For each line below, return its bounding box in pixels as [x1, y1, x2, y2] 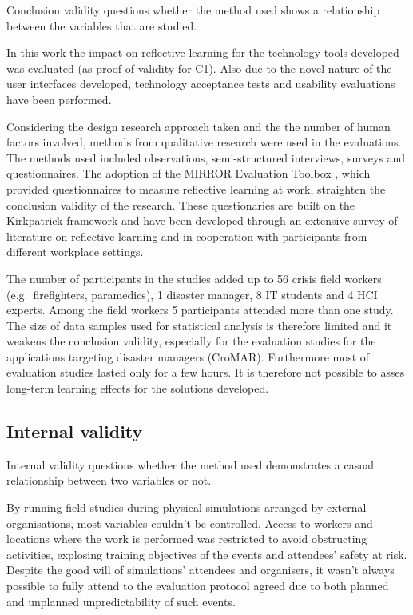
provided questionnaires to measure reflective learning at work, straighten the [6, 180, 386, 197]
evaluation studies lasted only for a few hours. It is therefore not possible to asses [6, 364, 405, 381]
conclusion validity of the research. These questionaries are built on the [6, 196, 355, 213]
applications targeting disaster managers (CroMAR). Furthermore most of [6, 348, 370, 365]
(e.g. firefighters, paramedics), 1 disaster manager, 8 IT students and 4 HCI [6, 286, 378, 302]
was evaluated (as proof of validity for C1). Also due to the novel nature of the [6, 59, 392, 76]
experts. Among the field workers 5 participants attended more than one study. [6, 302, 394, 318]
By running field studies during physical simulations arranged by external [6, 499, 367, 516]
